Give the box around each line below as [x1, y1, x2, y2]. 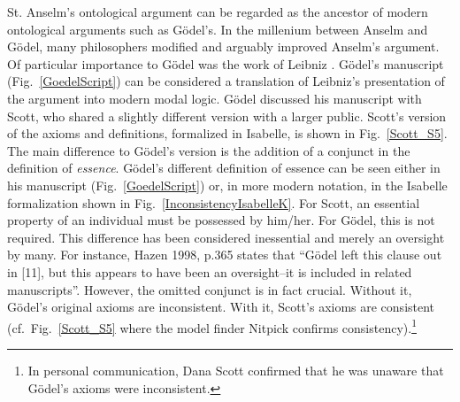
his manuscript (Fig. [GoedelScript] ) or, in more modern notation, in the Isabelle [7, 175, 448, 194]
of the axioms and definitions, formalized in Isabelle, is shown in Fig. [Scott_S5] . [7, 124, 448, 143]
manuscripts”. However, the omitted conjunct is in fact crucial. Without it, [7, 280, 412, 298]
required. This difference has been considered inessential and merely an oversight [7, 228, 445, 246]
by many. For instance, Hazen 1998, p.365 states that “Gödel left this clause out [7, 245, 442, 264]
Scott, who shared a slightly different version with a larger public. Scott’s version [7, 106, 447, 125]
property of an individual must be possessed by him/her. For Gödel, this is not [7, 211, 435, 229]
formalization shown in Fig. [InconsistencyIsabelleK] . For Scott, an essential [7, 193, 420, 212]
